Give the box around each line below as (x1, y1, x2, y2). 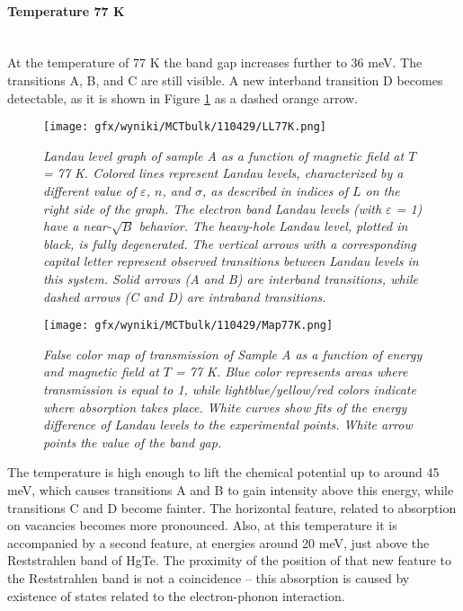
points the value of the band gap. (43, 432, 222, 451)
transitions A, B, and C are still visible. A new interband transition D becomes (7, 70, 443, 89)
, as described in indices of (202, 182, 348, 200)
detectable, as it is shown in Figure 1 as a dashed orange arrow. (7, 88, 358, 107)
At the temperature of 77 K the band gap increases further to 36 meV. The (7, 53, 423, 72)
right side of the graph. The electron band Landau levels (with (43, 199, 382, 217)
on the (365, 182, 400, 200)
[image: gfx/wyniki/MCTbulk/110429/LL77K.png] (43, 120, 326, 134)
